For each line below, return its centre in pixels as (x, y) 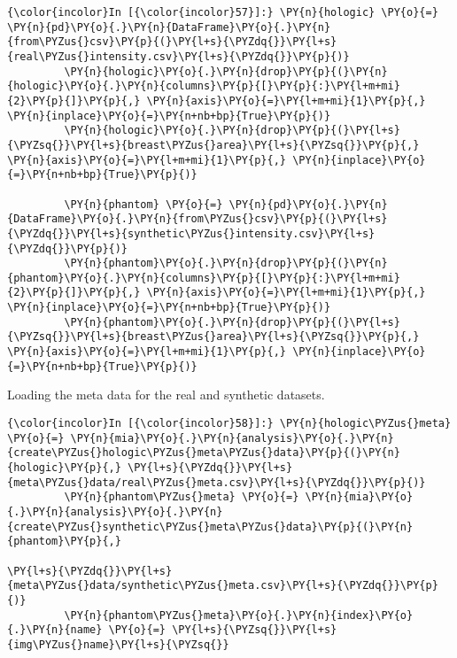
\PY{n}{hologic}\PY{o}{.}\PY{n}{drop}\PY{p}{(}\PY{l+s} (232, 131)
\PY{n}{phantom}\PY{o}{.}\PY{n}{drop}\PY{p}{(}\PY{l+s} (232, 322)
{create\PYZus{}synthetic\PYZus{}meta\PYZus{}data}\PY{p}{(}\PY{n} (210, 526)
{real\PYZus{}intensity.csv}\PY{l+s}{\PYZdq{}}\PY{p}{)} (178, 56)
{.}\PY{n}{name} (55, 630)
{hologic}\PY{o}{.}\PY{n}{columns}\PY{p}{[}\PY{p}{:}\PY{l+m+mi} (204, 86)
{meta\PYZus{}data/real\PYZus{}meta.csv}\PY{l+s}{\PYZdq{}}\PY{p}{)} (217, 482)
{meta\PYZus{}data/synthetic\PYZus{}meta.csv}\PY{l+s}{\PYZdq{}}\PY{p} (223, 586)
